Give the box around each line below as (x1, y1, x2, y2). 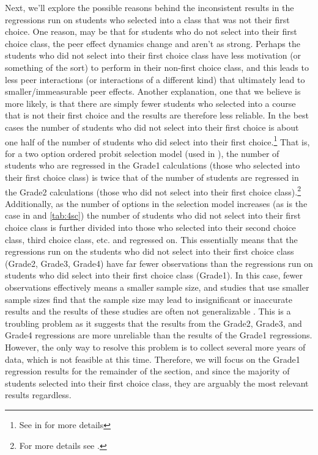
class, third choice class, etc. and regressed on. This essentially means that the (5, 233, 298, 246)
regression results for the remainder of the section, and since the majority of (5, 365, 290, 377)
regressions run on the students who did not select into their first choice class (5, 245, 294, 258)
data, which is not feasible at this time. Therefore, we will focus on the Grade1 (5, 352, 300, 365)
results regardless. (5, 388, 72, 401)
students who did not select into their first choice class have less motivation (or (5, 49, 301, 62)
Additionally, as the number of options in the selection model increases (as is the (5, 197, 308, 209)
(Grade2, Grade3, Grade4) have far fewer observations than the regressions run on (5, 257, 313, 269)
